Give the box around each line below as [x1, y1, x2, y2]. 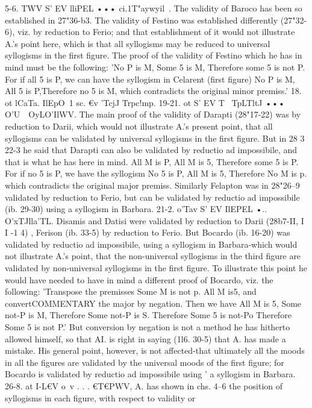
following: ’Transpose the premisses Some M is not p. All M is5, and [5, 285, 257, 298]
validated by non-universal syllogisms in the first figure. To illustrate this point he [5, 262, 308, 274]
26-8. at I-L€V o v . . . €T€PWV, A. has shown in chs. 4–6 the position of [5, 380, 283, 392]
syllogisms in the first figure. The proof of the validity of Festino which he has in [5, 49, 302, 61]
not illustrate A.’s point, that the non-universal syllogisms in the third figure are [5, 250, 301, 262]
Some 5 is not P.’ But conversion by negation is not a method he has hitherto [5, 321, 290, 333]
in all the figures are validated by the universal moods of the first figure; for [5, 356, 284, 368]
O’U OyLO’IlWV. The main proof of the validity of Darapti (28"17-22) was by [5, 108, 301, 121]
